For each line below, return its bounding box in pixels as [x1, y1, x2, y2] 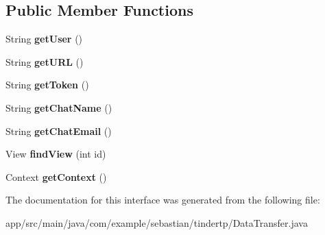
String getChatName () [5, 100, 112, 114]
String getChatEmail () [5, 123, 112, 138]
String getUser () [5, 32, 83, 46]
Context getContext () [5, 169, 107, 184]
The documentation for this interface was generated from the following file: [5, 193, 320, 207]
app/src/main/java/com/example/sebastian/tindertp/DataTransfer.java [5, 215, 308, 230]
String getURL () [5, 54, 84, 69]
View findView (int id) [5, 147, 106, 161]
